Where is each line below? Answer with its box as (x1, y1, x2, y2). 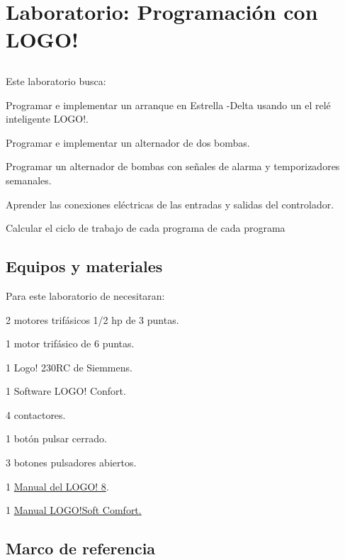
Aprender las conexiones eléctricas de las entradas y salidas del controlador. (6, 196, 334, 211)
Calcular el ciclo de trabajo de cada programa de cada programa (6, 220, 285, 235)
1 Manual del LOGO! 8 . (6, 478, 109, 493)
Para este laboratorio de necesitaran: (6, 288, 165, 303)
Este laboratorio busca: (6, 73, 106, 88)
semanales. (6, 172, 52, 187)
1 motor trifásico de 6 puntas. (6, 336, 135, 351)
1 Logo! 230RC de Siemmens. (6, 359, 132, 374)
